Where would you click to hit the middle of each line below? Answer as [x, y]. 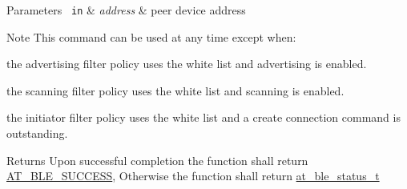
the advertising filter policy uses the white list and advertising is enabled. [187, 64]
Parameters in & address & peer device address [126, 10]
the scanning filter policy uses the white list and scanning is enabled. [175, 90]
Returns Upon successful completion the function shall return [157, 160]
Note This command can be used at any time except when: [151, 36]
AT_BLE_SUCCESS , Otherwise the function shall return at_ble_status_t [193, 176]
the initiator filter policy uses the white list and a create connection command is [203, 117]
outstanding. [37, 133]
